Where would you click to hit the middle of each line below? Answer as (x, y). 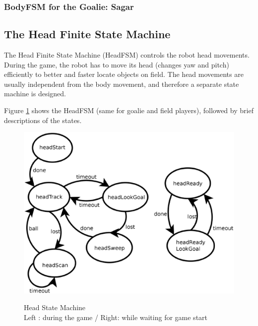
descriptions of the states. (43, 120)
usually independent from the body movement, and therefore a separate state (122, 84)
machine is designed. (35, 94)
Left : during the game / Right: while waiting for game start (116, 317)
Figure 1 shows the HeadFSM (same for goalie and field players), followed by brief (129, 110)
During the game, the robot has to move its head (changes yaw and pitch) (117, 64)
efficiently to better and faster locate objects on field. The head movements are (124, 74)
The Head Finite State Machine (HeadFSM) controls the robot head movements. (127, 55)
